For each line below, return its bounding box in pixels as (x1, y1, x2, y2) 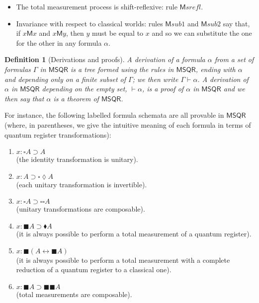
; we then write (132, 74, 178, 84)
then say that (4, 93, 44, 103)
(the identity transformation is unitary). (16, 154, 138, 164)
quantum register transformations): (4, 129, 111, 140)
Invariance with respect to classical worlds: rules (16, 18, 163, 28)
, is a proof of (142, 83, 184, 94)
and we (223, 83, 245, 94)
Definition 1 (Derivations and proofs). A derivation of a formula (4, 54, 205, 65)
